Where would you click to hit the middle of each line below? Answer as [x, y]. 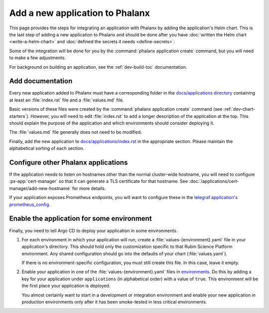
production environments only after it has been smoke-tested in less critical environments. [114, 302]
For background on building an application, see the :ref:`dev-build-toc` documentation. [98, 67]
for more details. [89, 188]
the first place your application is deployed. [66, 286]
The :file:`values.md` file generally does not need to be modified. [75, 132]
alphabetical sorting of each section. [47, 148]
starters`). [19, 116]
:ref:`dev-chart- [239, 109]
